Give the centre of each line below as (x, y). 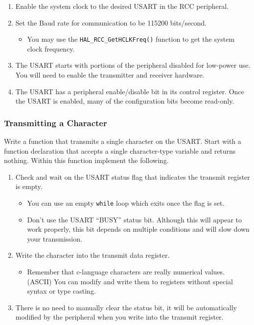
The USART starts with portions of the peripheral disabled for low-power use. (133, 65)
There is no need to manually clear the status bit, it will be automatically (126, 307)
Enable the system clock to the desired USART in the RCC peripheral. (122, 6)
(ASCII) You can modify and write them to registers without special (130, 281)
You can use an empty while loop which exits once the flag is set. (126, 203)
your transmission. (55, 238)
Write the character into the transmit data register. (92, 255)
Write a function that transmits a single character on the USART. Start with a (123, 141)
